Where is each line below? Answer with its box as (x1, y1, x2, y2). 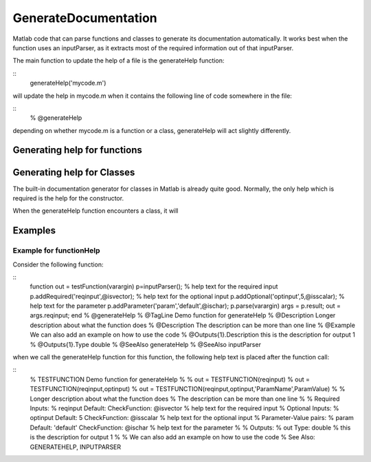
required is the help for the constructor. (12, 193, 124, 202)
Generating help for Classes (12, 166, 135, 178)
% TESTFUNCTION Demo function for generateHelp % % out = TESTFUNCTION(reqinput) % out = (30, 375, 311, 384)
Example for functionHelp (12, 246, 100, 255)
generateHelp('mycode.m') (30, 79, 106, 87)
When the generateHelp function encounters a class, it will (12, 207, 179, 215)
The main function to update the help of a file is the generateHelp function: (12, 56, 225, 65)
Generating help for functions (12, 145, 142, 156)
